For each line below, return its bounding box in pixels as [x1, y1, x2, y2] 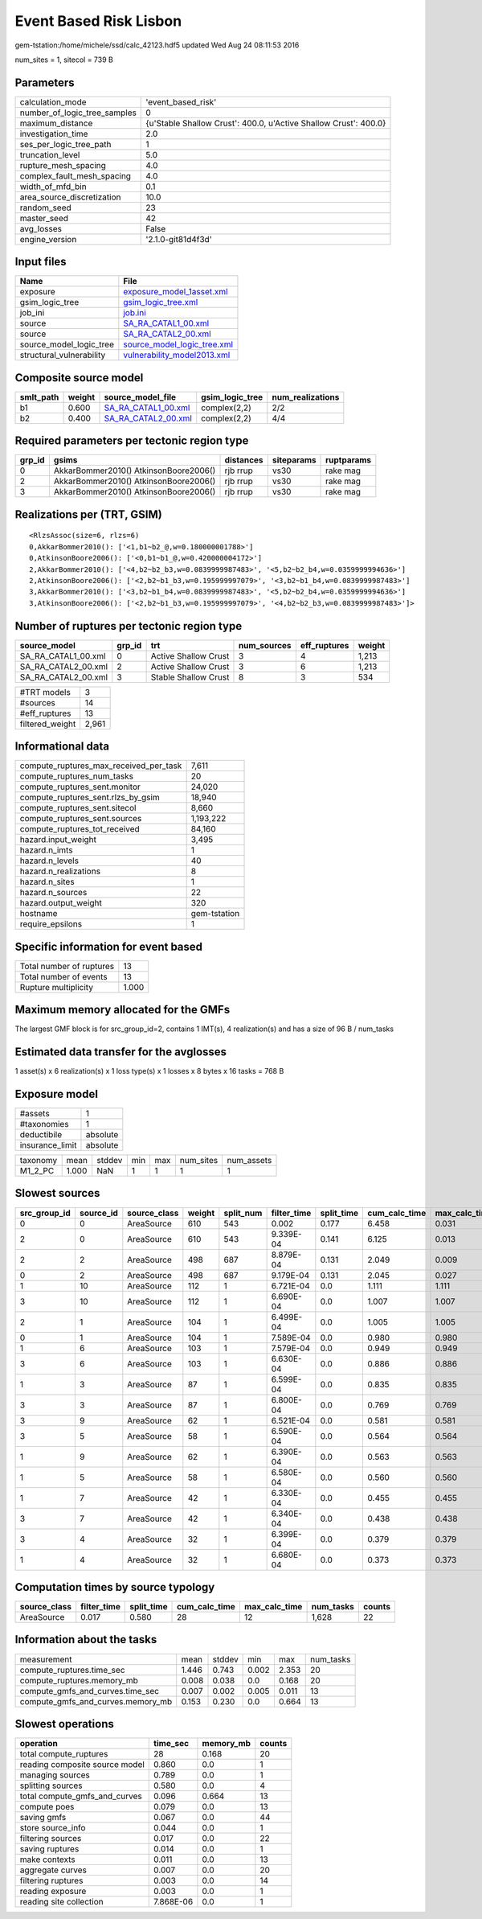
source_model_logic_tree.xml [123, 339, 233, 350]
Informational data [14, 740, 110, 754]
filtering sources [19, 1833, 82, 1844]
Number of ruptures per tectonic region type [14, 619, 243, 633]
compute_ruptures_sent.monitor [19, 781, 141, 792]
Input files [14, 255, 67, 269]
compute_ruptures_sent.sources [19, 813, 142, 824]
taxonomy [19, 1155, 58, 1166]
